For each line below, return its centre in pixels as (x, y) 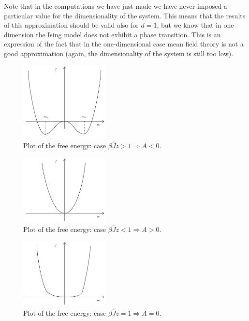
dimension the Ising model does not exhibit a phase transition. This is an (112, 34)
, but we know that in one (195, 25)
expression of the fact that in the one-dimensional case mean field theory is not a (124, 44)
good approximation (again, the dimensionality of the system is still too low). (119, 53)
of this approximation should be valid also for (71, 25)
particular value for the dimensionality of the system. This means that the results (125, 15)
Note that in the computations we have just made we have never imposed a (116, 6)
